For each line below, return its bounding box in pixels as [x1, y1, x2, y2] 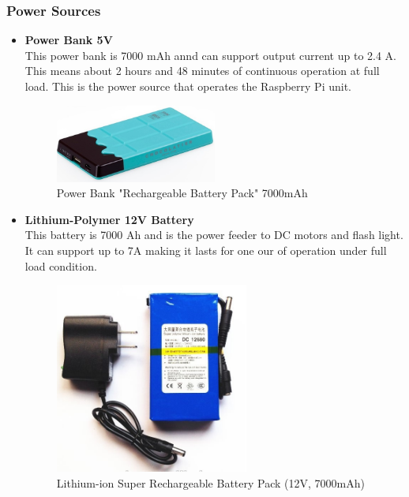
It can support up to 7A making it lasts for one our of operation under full [24, 241, 387, 258]
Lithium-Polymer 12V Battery [24, 211, 194, 227]
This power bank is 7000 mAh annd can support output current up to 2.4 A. [24, 47, 396, 63]
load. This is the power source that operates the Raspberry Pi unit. [24, 78, 351, 94]
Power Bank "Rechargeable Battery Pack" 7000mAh [56, 185, 308, 201]
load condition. [24, 257, 97, 274]
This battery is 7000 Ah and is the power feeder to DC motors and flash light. [24, 226, 403, 243]
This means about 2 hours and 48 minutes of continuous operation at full [24, 62, 380, 79]
